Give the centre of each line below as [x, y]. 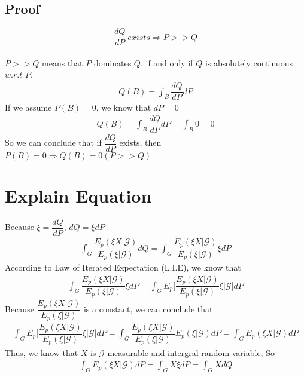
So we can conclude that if [53, 142]
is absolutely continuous [249, 62]
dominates [113, 62]
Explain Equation [78, 196]
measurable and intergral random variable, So [191, 352]
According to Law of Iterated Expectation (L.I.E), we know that [123, 267]
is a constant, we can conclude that [148, 309]
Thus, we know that [42, 352]
